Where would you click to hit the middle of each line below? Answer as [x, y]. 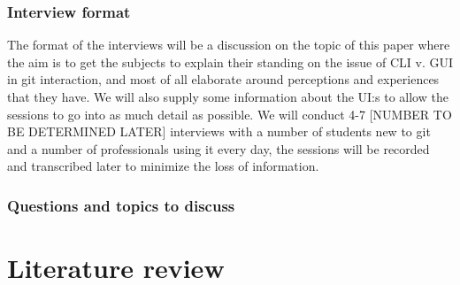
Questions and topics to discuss [121, 205]
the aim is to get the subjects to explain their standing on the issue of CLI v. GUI [230, 62]
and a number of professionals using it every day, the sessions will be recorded [218, 148]
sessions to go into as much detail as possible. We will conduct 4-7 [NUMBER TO [230, 114]
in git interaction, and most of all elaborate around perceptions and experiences [223, 79]
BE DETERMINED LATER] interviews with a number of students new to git [219, 131]
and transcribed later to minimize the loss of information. [163, 166]
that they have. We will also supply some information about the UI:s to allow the [228, 96]
